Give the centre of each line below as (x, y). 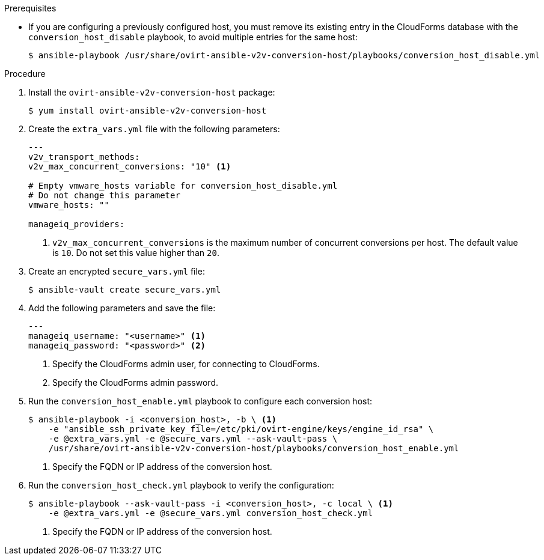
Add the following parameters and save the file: (122, 308)
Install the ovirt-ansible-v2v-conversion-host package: (152, 92)
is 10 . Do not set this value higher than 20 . (136, 253)
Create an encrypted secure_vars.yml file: (117, 271)
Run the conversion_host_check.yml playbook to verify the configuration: (181, 485)
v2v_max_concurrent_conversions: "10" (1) (130, 166)
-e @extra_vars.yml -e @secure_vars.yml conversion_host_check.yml (211, 513)
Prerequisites (30, 8)
